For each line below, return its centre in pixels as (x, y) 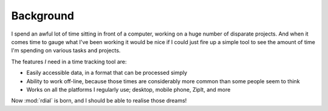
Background (43, 16)
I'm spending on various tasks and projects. (66, 51)
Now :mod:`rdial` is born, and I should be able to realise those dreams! (99, 101)
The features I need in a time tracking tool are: (69, 62)
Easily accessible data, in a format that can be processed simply (107, 73)
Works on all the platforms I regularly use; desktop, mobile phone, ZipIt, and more (128, 89)
